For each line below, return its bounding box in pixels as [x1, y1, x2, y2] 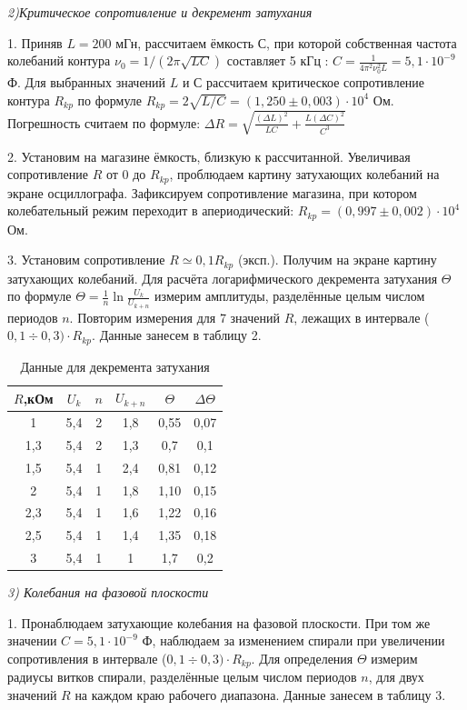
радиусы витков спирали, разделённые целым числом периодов [7, 667, 357, 686]
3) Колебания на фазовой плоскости [7, 583, 209, 602]
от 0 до [105, 165, 146, 184]
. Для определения [251, 648, 353, 667]
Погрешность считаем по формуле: [7, 113, 201, 132]
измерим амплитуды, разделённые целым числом [154, 286, 425, 305]
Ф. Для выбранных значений [7, 73, 166, 92]
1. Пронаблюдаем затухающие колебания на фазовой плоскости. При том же [7, 613, 431, 632]
